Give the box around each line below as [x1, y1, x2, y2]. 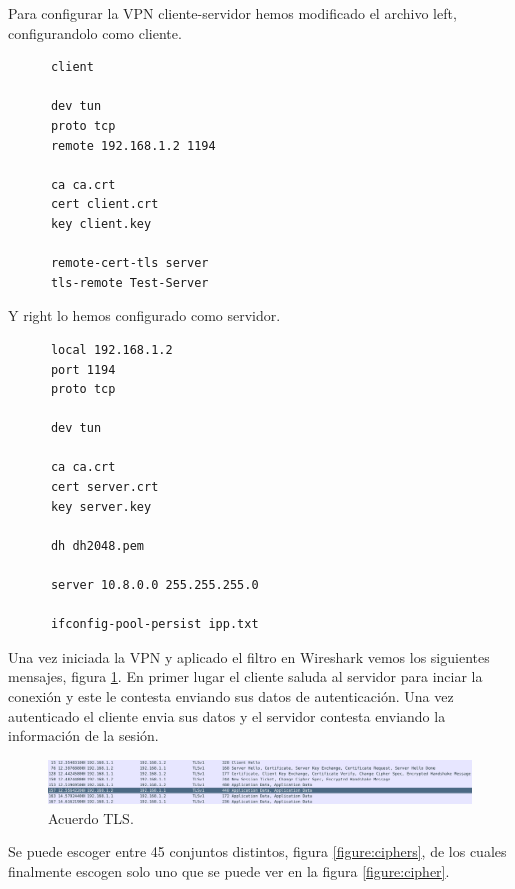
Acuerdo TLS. [48, 807, 134, 828]
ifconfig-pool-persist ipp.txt [50, 617, 259, 632]
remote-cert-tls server [50, 256, 209, 271]
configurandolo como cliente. [8, 22, 182, 43]
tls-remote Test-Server [50, 275, 209, 290]
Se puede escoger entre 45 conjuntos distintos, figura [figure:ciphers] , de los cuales [8, 841, 507, 862]
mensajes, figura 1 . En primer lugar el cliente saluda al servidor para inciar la [8, 666, 483, 687]
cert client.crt [50, 197, 159, 212]
